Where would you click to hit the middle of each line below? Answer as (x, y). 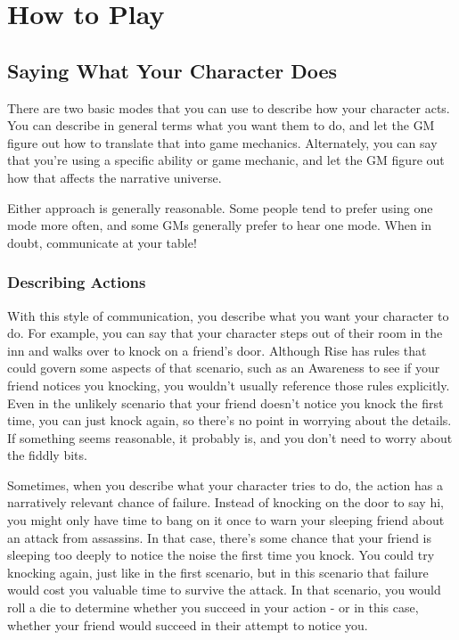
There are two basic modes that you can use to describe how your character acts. (229, 107)
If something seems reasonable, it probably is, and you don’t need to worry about (230, 437)
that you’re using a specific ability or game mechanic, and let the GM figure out (226, 160)
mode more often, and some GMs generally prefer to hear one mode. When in (220, 225)
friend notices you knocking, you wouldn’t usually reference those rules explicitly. (229, 385)
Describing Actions (77, 282)
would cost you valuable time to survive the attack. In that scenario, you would (224, 590)
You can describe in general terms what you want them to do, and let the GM (221, 125)
